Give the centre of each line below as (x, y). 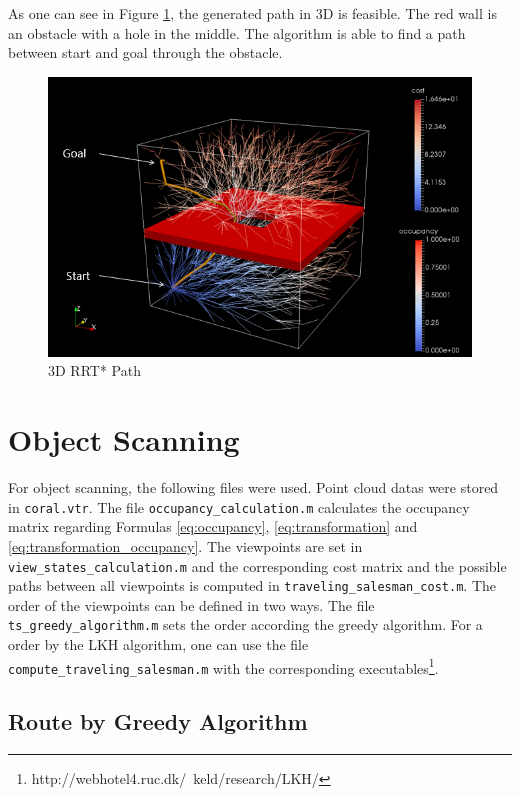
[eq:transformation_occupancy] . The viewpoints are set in (185, 545)
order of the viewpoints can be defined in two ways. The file (191, 604)
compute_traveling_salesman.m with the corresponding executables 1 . (223, 666)
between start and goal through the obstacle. (145, 52)
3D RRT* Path (94, 370)
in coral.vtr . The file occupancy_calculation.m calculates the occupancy (239, 506)
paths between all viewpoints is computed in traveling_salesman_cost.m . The (252, 585)
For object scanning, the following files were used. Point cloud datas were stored (253, 487)
